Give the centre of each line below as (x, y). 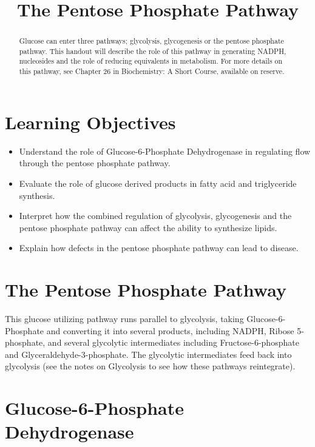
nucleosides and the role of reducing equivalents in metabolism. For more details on (151, 61)
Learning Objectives (90, 122)
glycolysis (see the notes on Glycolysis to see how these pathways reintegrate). (150, 366)
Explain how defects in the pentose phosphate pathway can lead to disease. (159, 248)
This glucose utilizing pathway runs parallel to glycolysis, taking (124, 319)
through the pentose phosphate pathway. (95, 163)
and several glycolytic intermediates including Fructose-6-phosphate (173, 342)
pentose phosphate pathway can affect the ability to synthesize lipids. (148, 227)
